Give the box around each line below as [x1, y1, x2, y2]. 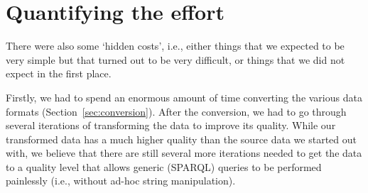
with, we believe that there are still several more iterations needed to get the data [6, 145, 362, 160]
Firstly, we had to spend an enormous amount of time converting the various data [6, 89, 362, 104]
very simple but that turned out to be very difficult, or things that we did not [6, 52, 345, 67]
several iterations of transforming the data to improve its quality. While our [6, 118, 336, 133]
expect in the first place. [6, 66, 112, 81]
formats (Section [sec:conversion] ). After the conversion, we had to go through [6, 104, 347, 118]
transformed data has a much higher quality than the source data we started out [6, 131, 357, 146]
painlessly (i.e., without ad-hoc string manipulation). [6, 173, 236, 188]
